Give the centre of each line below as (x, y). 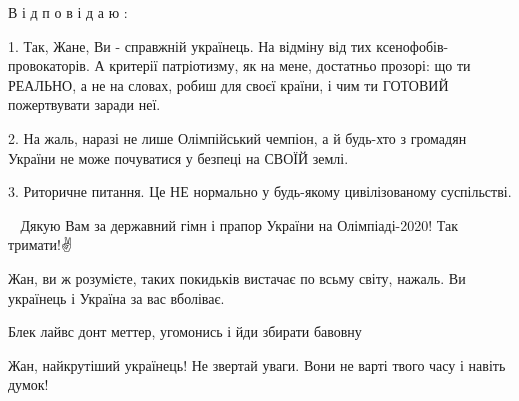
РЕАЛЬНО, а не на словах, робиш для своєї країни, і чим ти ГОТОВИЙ (228, 84)
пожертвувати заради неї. (84, 104)
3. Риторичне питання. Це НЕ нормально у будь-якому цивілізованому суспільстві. (260, 191)
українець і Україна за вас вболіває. (116, 297)
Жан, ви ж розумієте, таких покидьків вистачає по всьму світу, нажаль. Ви (237, 277)
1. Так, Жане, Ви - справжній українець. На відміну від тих (190, 45)
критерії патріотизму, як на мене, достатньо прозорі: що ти (290, 65)
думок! (28, 384)
